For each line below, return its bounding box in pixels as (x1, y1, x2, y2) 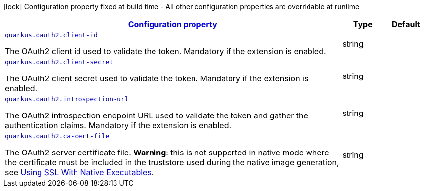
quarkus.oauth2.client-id (5, 31, 98, 38)
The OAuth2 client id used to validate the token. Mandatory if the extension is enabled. (5, 46, 326, 56)
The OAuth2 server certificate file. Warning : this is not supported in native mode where (5, 148, 329, 157)
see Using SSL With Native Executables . (5, 167, 154, 177)
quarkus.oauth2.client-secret (5, 58, 114, 66)
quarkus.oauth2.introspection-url (5, 95, 129, 103)
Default (391, 19, 420, 29)
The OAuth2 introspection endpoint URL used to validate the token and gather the (5, 111, 308, 120)
